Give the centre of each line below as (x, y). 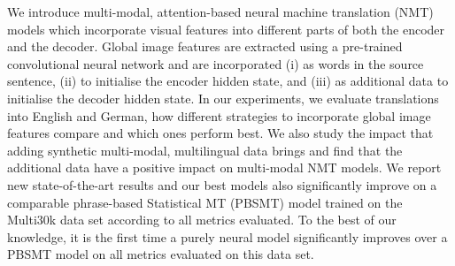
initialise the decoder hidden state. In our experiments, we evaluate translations (223, 98)
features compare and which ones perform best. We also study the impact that (220, 133)
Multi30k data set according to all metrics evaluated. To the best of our (202, 220)
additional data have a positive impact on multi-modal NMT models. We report (224, 167)
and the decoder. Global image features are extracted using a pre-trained (205, 46)
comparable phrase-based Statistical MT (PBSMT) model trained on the (205, 202)
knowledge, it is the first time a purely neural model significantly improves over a (227, 236)
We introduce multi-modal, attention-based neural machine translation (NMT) (220, 11)
